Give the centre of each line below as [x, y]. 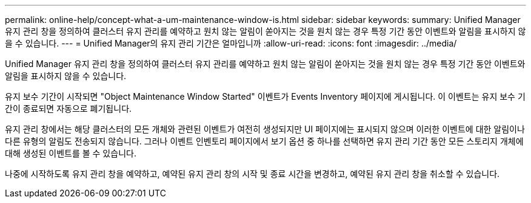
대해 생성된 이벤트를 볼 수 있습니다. [71, 153]
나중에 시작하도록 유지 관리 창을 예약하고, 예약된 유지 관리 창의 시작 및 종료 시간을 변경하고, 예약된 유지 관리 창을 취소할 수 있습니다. [252, 174]
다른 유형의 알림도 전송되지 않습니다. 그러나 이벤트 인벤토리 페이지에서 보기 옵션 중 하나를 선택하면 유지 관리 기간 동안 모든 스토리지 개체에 [264, 141]
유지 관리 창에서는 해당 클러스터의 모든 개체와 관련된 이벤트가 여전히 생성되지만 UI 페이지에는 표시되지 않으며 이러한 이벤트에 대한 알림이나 [265, 129]
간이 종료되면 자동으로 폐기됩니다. [68, 108]
